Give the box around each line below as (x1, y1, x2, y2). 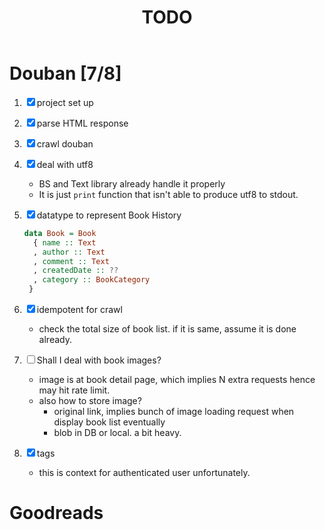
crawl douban (36, 137, 94, 150)
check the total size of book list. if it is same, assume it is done (38, 323, 297, 335)
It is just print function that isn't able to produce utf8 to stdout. (38, 188, 299, 200)
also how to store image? (38, 395, 142, 407)
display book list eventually (53, 416, 166, 428)
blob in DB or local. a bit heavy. (53, 427, 182, 439)
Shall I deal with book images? (36, 354, 162, 366)
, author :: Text (33, 247, 106, 257)
